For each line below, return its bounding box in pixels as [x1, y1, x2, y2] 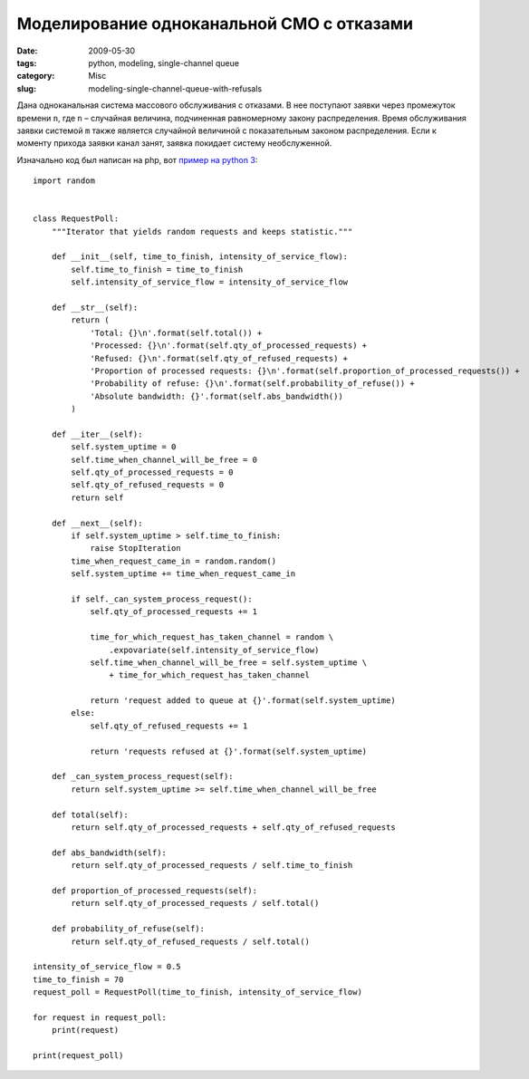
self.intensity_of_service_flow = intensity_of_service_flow [71, 277, 349, 287]
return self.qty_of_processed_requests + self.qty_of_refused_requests [71, 822, 396, 833]
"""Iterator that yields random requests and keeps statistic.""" [51, 226, 353, 236]
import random [33, 176, 95, 186]
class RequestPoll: [33, 214, 120, 224]
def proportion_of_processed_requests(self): [51, 885, 258, 896]
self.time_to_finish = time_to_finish [71, 264, 244, 275]
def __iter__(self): [51, 429, 143, 439]
